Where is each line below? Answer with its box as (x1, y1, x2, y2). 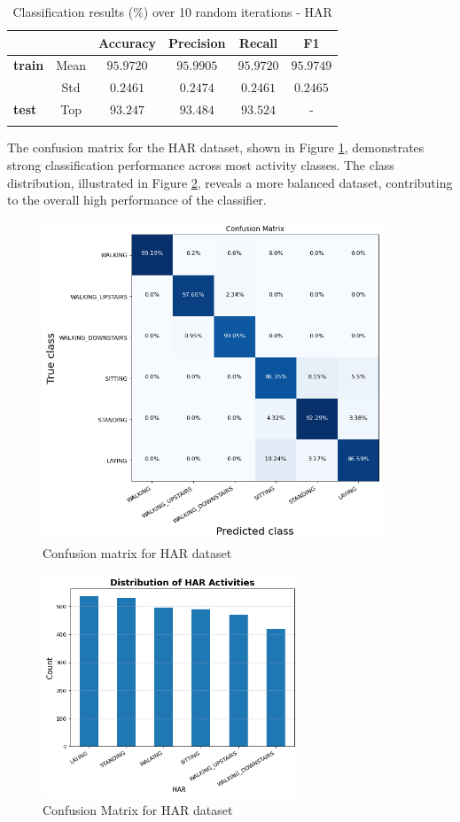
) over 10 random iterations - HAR (143, 3, 332, 20)
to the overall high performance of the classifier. (7, 190, 267, 209)
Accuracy (97, 33, 157, 51)
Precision (168, 33, 226, 51)
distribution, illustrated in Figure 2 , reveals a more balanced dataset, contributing (7, 173, 453, 191)
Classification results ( (12, 3, 134, 20)
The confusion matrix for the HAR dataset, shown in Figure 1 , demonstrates (7, 138, 425, 157)
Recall (238, 33, 278, 51)
